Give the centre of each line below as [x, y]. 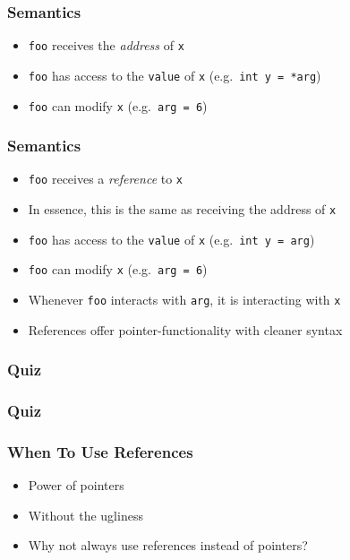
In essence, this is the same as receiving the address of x [182, 209]
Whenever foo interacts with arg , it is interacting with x [184, 300]
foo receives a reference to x [106, 179]
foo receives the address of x [106, 45]
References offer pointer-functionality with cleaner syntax [185, 329]
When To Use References [100, 451]
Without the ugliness [85, 515]
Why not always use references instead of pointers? [168, 545]
